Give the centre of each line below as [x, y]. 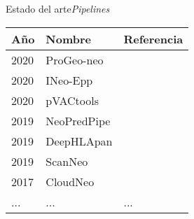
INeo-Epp [69, 80]
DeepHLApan [79, 141]
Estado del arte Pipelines [58, 8]
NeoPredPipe [78, 120]
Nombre [68, 38]
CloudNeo [70, 181]
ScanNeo [67, 161]
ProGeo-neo [75, 59]
